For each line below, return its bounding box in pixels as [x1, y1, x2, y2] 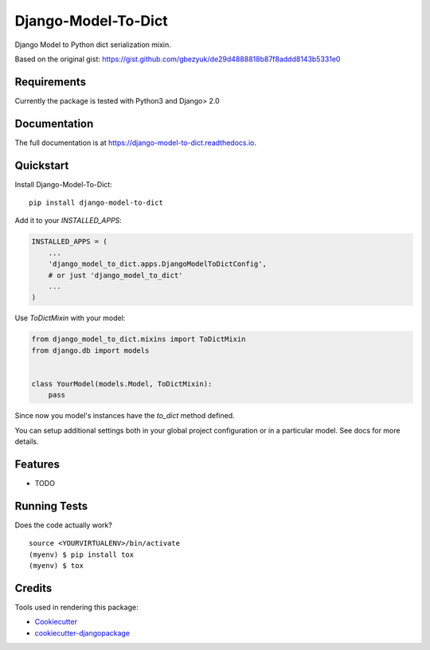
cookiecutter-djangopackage [34, 628, 131, 637]
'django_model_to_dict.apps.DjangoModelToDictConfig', [48, 260, 267, 268]
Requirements [14, 75, 87, 88]
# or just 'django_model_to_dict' [48, 271, 183, 280]
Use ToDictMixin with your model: [14, 313, 126, 323]
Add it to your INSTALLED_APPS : [14, 216, 123, 225]
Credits [14, 581, 53, 595]
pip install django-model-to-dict [29, 198, 163, 207]
